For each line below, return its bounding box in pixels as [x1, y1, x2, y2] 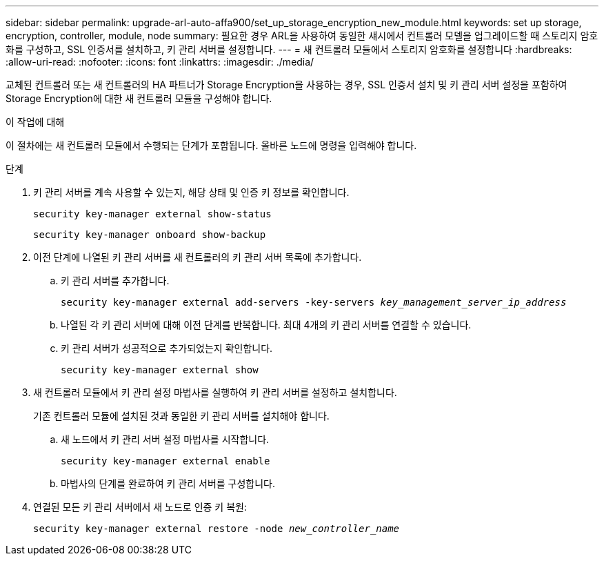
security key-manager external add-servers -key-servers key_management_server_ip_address [61, 297, 567, 308]
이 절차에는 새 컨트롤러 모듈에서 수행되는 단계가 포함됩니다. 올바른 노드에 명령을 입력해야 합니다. [6, 139, 417, 151]
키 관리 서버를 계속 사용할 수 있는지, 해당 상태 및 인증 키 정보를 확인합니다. [33, 186, 350, 198]
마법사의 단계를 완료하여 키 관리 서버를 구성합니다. [61, 478, 276, 489]
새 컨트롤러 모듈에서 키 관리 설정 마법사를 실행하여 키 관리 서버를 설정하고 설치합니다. [33, 386, 397, 398]
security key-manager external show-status [33, 208, 272, 219]
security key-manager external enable [61, 455, 270, 466]
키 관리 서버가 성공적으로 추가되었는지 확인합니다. [61, 342, 273, 354]
